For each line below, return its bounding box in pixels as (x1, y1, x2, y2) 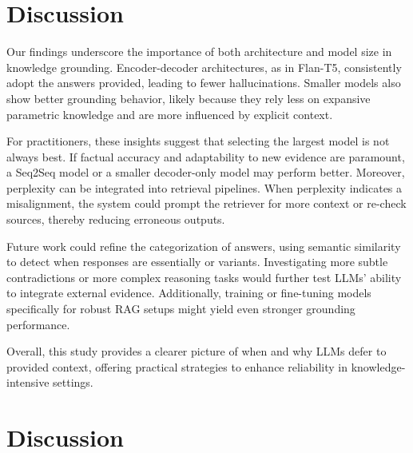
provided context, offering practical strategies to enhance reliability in (6, 358, 347, 375)
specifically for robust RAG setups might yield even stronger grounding (6, 300, 355, 317)
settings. (53, 374, 93, 391)
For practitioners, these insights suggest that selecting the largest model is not (6, 133, 390, 149)
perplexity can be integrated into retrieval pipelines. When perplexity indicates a (6, 179, 403, 196)
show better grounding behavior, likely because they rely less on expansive (6, 89, 371, 106)
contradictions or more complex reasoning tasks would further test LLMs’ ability (6, 268, 402, 285)
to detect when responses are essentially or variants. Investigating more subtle (6, 253, 388, 270)
